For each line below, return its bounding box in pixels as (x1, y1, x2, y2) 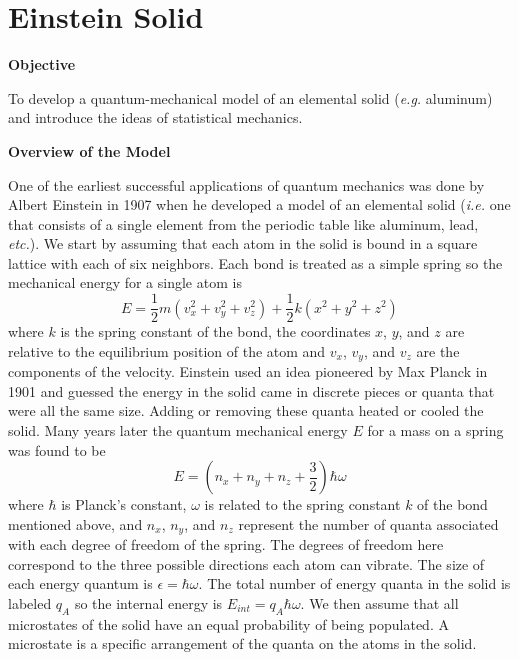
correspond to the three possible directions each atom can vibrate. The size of (8, 553, 485, 574)
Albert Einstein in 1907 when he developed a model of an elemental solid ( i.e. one (8, 194, 511, 215)
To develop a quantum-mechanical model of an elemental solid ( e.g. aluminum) (8, 87, 493, 108)
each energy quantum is (8, 573, 153, 594)
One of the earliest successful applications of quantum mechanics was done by (8, 174, 485, 195)
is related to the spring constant (204, 494, 401, 515)
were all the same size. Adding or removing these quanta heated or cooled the (8, 400, 484, 421)
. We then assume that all (300, 592, 459, 613)
